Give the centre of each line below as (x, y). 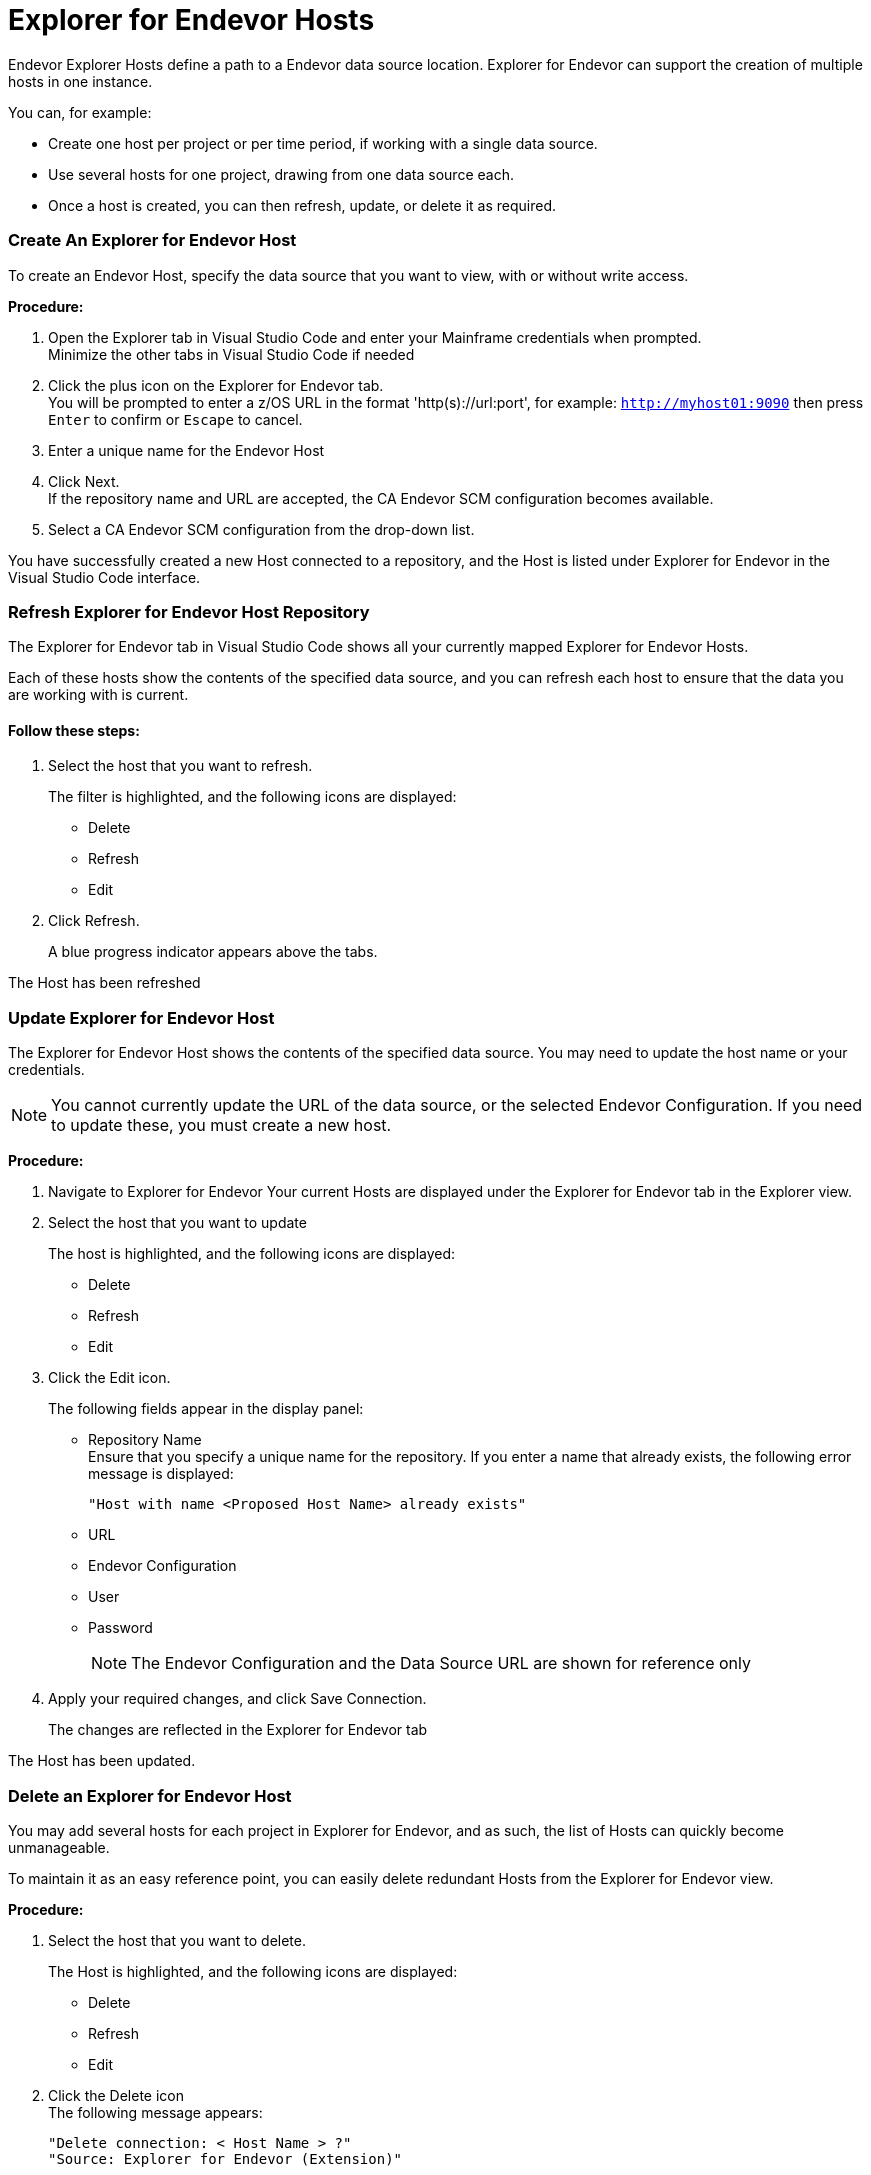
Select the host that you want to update (177, 1223)
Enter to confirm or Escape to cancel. (175, 419)
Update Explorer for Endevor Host (141, 1017)
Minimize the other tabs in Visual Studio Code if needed (231, 354)
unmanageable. (59, 1847)
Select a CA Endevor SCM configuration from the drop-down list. (261, 529)
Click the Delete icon (116, 2095)
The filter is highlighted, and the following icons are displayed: (252, 797)
